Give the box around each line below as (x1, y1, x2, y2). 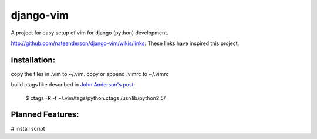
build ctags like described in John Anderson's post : (11, 81, 135, 88)
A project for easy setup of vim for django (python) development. (11, 29, 168, 36)
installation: (11, 55, 56, 65)
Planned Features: (11, 110, 79, 120)
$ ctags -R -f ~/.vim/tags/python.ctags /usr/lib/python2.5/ (25, 94, 166, 102)
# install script (11, 125, 45, 132)
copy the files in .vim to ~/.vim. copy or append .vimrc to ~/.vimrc (11, 70, 169, 77)
